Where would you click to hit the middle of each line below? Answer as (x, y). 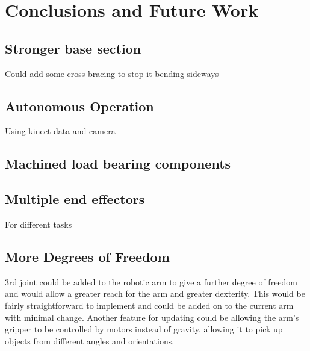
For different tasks (39, 224)
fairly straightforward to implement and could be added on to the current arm (149, 305)
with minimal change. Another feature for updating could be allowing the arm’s (152, 317)
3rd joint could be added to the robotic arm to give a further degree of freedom (151, 281)
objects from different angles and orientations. (90, 340)
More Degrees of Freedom (87, 256)
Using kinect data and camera (60, 131)
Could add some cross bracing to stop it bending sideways (112, 73)
